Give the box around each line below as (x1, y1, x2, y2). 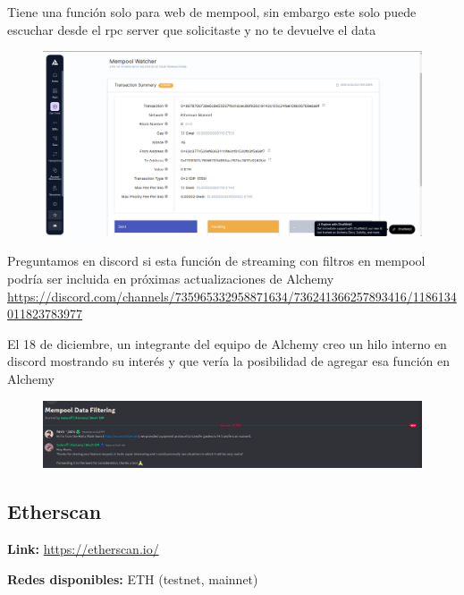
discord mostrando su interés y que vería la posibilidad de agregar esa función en (7, 352, 450, 370)
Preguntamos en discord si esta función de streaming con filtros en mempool (7, 251, 426, 270)
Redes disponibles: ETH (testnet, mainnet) (7, 569, 258, 588)
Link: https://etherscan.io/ (7, 540, 159, 558)
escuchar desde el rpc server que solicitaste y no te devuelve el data (7, 20, 376, 38)
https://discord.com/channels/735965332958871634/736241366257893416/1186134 (7, 286, 457, 305)
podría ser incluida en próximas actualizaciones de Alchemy (7, 268, 334, 287)
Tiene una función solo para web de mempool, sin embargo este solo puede (7, 3, 417, 21)
